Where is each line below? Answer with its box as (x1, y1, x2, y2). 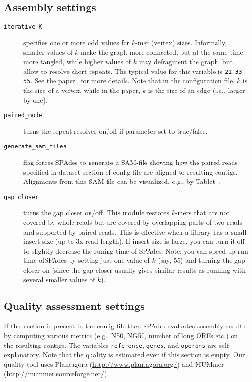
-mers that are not (175, 207, 230, 218)
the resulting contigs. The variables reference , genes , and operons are (4, 340, 217, 350)
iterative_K (4, 23, 42, 31)
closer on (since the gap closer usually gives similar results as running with (23, 265, 246, 275)
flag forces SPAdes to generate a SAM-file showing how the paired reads (23, 157, 238, 167)
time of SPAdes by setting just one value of (23, 255, 150, 265)
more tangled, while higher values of (23, 56, 131, 67)
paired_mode (4, 112, 42, 119)
